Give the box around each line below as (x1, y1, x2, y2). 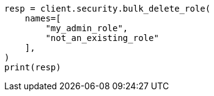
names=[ (24, 13, 61, 23)
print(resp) (4, 62, 61, 72)
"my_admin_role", (45, 23, 128, 33)
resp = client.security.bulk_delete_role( (4, 4, 211, 13)
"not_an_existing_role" (45, 33, 159, 43)
